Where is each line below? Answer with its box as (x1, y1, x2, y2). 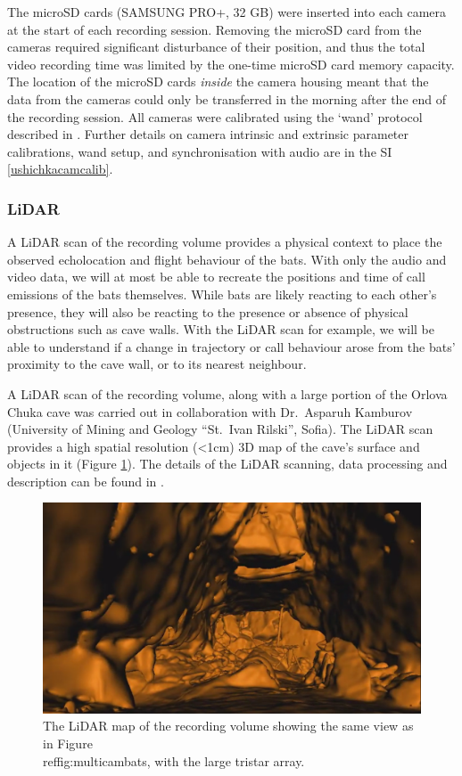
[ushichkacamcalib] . (7, 159, 113, 178)
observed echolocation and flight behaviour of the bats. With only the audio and (7, 249, 447, 268)
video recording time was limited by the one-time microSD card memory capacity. (7, 54, 455, 73)
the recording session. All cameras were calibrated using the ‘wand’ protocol (7, 107, 423, 126)
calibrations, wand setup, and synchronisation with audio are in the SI (7, 142, 392, 160)
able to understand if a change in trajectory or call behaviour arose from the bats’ (7, 337, 456, 355)
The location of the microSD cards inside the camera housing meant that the (7, 72, 429, 91)
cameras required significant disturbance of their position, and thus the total (7, 37, 425, 56)
